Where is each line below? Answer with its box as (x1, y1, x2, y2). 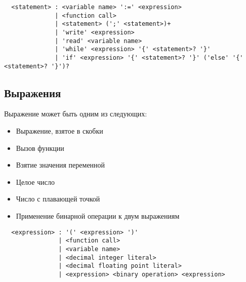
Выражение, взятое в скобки (16, 126, 103, 136)
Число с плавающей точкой (16, 193, 100, 204)
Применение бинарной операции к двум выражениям (16, 211, 180, 221)
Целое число (16, 176, 55, 187)
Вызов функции (16, 142, 64, 153)
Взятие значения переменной (16, 159, 105, 170)
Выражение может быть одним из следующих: (4, 108, 147, 119)
